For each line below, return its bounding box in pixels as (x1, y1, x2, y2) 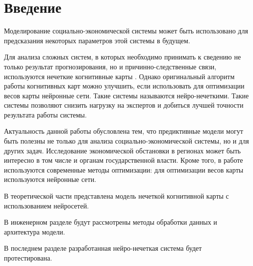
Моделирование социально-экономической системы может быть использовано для (4, 26, 248, 36)
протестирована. (4, 253, 52, 263)
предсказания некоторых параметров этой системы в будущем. (4, 35, 190, 45)
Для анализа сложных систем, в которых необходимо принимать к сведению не (4, 52, 241, 62)
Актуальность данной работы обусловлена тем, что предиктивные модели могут (4, 126, 243, 136)
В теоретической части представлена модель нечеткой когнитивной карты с (4, 191, 229, 201)
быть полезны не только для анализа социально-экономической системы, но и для (4, 136, 249, 146)
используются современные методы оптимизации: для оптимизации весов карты (4, 164, 244, 175)
